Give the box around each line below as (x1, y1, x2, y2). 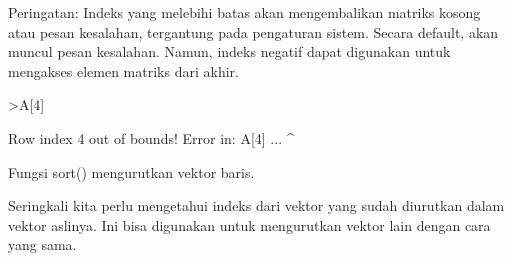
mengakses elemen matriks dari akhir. (8, 60, 239, 81)
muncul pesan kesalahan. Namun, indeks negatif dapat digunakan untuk (8, 41, 451, 62)
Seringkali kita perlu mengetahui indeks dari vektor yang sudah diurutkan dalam (8, 195, 505, 216)
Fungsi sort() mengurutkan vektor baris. (8, 161, 255, 182)
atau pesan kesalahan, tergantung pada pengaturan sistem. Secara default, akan (8, 21, 499, 42)
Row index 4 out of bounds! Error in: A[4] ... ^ (8, 127, 295, 148)
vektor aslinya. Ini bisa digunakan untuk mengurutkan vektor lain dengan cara (8, 214, 491, 235)
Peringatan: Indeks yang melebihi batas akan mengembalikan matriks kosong (8, 2, 481, 22)
